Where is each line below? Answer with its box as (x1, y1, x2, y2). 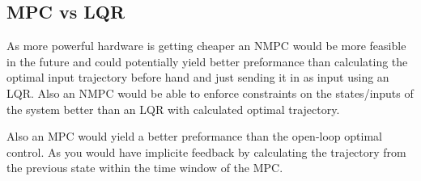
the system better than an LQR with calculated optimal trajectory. (6, 100, 340, 117)
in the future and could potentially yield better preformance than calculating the (6, 53, 408, 69)
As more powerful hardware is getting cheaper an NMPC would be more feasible (6, 37, 406, 54)
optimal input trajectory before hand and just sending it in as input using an (6, 69, 389, 86)
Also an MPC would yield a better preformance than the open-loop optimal (6, 128, 382, 145)
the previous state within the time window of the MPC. (6, 159, 283, 176)
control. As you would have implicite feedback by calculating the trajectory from (6, 143, 406, 160)
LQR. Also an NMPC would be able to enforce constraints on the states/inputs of (6, 84, 414, 101)
